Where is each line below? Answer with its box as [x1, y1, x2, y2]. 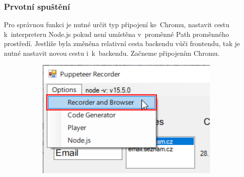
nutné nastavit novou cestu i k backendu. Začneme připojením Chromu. [4, 48, 220, 58]
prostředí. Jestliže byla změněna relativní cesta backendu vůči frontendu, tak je [4, 38, 240, 48]
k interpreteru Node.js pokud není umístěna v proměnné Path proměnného [4, 29, 229, 39]
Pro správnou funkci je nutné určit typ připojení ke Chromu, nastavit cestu [4, 19, 229, 30]
